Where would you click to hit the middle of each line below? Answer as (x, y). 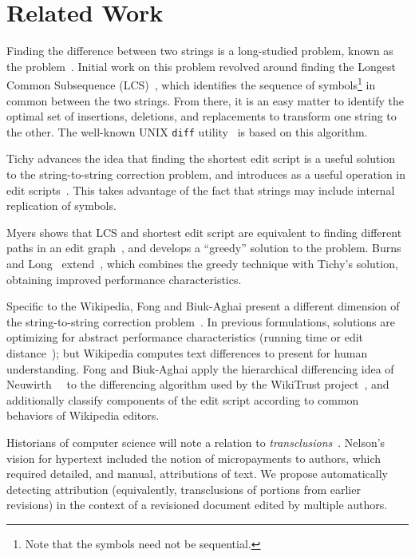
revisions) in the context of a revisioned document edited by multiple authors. (197, 505)
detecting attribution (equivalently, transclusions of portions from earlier (184, 489)
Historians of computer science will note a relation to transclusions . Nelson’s (196, 442)
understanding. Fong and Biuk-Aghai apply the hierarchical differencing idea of (200, 368)
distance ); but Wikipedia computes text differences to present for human (187, 352)
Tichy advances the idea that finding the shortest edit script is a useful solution (201, 158)
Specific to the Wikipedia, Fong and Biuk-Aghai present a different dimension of (203, 306)
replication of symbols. (61, 205)
